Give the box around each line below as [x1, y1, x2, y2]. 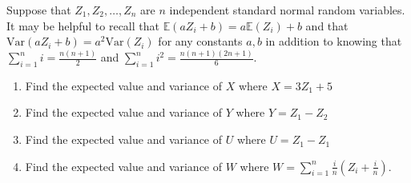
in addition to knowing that [265, 33, 402, 50]
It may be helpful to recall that [6, 17, 159, 34]
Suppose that [6, 2, 71, 18]
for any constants [158, 33, 243, 50]
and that [305, 17, 349, 34]
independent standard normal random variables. [169, 2, 405, 18]
